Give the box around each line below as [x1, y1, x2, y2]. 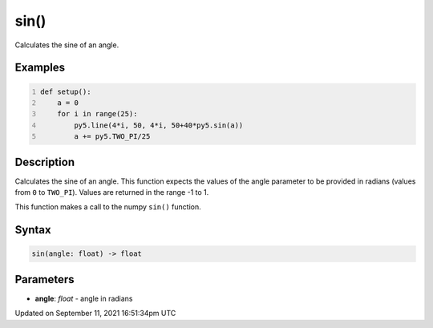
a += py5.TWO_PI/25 [73, 132, 151, 141]
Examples [14, 61, 66, 75]
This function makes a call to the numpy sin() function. [14, 202, 201, 212]
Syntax [14, 223, 51, 237]
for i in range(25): [57, 109, 138, 119]
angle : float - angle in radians [34, 294, 133, 303]
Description [14, 155, 75, 168]
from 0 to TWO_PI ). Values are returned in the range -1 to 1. [14, 188, 209, 196]
